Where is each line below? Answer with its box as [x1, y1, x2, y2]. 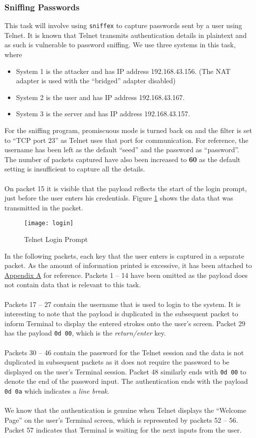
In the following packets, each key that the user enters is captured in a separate [4, 250, 244, 261]
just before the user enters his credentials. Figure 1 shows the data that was [4, 193, 233, 203]
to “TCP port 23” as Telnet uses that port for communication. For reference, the [4, 135, 249, 145]
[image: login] [24, 220, 74, 227]
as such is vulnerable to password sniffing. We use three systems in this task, [4, 39, 236, 50]
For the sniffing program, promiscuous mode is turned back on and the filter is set [4, 125, 252, 135]
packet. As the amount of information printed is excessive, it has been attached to [4, 260, 252, 270]
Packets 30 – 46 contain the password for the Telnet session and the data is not [4, 347, 244, 357]
